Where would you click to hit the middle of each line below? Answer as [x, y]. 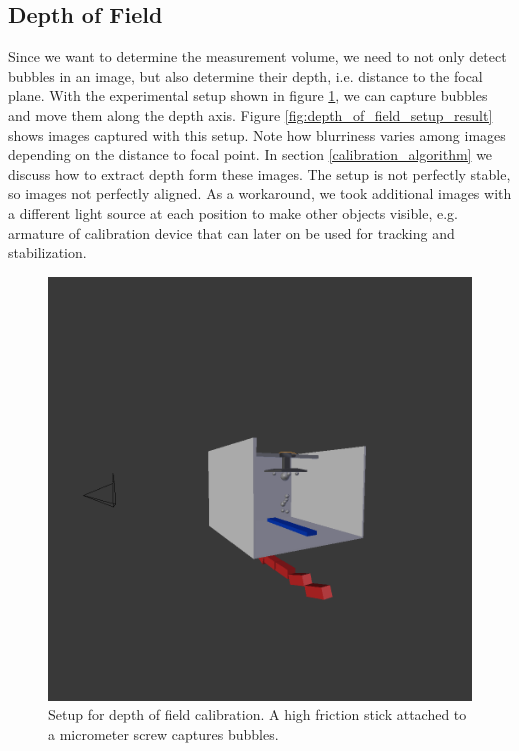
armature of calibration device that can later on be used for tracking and [231, 232]
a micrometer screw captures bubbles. [163, 733]
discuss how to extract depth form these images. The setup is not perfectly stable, [259, 173]
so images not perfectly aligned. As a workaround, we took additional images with [260, 193]
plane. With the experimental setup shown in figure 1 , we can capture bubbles [248, 95]
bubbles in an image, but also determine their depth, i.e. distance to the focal [245, 75]
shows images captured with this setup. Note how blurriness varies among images [257, 134]
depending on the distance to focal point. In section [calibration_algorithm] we [250, 154]
